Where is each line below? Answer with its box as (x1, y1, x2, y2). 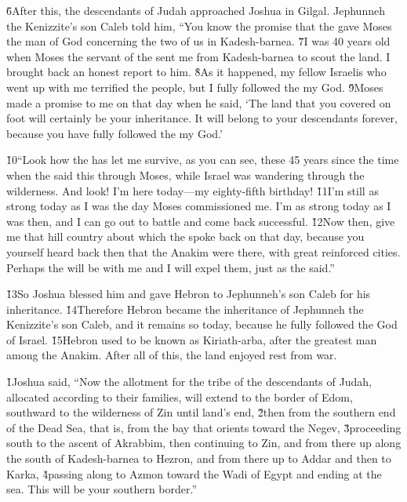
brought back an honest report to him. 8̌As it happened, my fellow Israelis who (6, 64, 387, 80)
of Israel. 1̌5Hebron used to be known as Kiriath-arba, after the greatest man (6, 331, 377, 347)
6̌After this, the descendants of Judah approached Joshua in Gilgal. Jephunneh (6, 2, 385, 18)
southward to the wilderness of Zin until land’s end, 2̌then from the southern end (6, 404, 396, 420)
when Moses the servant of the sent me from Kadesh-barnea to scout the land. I (6, 48, 391, 64)
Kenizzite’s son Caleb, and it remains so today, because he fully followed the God (6, 316, 398, 333)
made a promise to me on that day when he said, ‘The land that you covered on (6, 94, 391, 111)
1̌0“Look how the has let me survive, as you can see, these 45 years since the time (6, 151, 399, 168)
